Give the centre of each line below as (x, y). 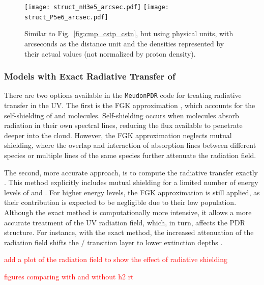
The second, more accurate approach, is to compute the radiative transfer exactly (131, 172)
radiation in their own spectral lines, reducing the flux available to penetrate (123, 125)
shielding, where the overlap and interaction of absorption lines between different (130, 145)
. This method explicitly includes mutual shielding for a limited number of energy (131, 182)
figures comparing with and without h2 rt (69, 276)
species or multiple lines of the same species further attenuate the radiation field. (130, 155)
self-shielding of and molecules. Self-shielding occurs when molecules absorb (122, 115)
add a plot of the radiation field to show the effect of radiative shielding (116, 259)
